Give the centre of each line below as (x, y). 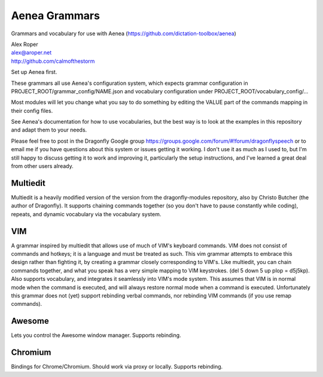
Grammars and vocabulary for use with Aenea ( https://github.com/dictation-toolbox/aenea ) (124, 33)
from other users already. (42, 166)
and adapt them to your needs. (49, 130)
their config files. (32, 111)
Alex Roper (25, 44)
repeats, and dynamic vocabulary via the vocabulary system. (86, 214)
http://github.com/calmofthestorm (53, 61)
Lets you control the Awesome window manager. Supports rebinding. (96, 335)
